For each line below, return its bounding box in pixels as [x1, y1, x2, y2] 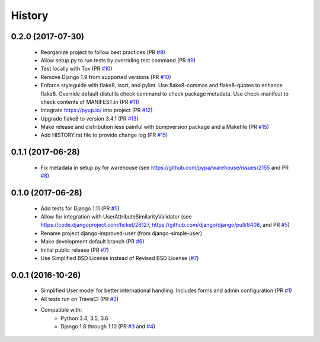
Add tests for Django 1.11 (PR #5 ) [40, 205, 120, 212]
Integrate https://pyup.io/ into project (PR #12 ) [40, 107, 153, 114]
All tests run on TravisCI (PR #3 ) [40, 295, 119, 302]
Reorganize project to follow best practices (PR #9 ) [40, 48, 165, 56]
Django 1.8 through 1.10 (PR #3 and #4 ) [60, 322, 156, 330]
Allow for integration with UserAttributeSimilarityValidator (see [40, 213, 192, 220]
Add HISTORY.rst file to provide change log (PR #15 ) [40, 131, 168, 139]
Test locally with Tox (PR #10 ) [40, 65, 113, 72]
